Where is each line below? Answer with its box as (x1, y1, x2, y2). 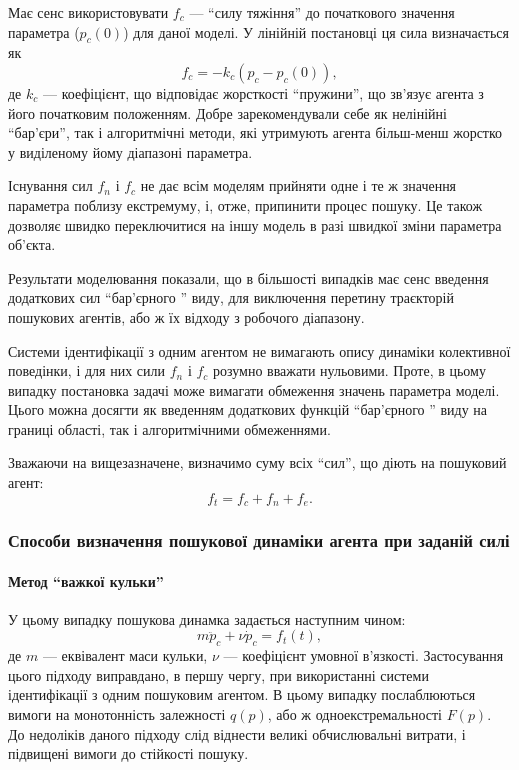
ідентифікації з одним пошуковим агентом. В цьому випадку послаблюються (8, 684, 476, 705)
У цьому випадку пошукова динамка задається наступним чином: (8, 608, 406, 629)
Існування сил (8, 175, 93, 196)
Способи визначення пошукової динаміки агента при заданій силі (8, 528, 510, 553)
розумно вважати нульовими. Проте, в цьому (213, 360, 486, 381)
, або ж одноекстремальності (267, 703, 443, 724)
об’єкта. (8, 234, 56, 255)
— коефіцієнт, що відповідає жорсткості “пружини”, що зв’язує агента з (42, 82, 484, 103)
